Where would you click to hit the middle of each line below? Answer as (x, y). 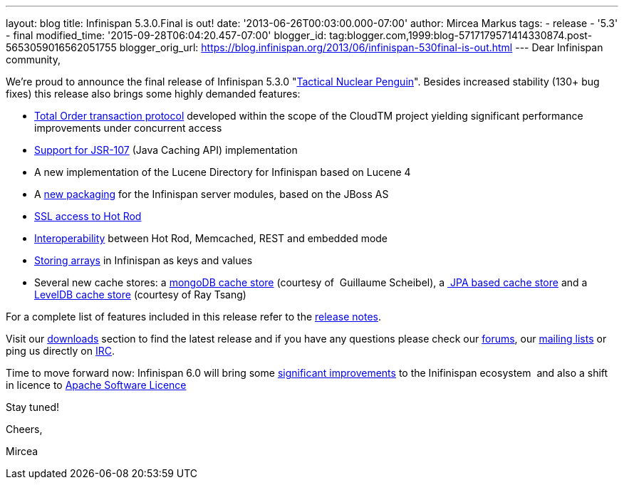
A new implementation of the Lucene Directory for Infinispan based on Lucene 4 (223, 172)
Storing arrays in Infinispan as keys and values (144, 260)
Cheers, (24, 429)
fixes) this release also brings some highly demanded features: (153, 94)
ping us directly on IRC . (61, 351)
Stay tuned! (32, 407)
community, (33, 59)
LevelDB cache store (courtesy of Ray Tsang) (140, 294)
